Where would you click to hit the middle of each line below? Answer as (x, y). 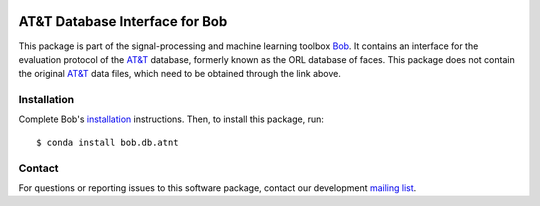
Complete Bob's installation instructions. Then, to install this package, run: (171, 119)
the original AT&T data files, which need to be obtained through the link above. (180, 74)
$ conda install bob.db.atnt (107, 142)
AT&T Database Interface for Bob (123, 21)
